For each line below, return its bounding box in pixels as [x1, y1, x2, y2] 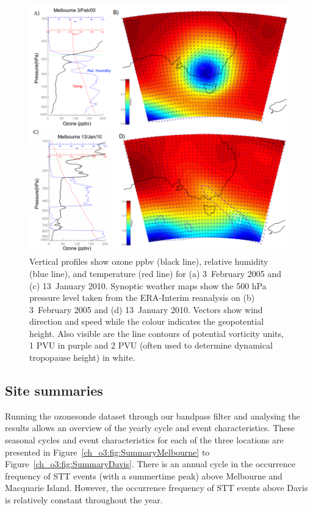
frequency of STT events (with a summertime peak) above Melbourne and [5, 469, 282, 482]
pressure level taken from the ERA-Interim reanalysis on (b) [29, 291, 255, 304]
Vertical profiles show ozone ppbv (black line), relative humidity [29, 255, 268, 268]
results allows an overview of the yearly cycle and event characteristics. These [5, 421, 295, 434]
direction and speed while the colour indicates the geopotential [29, 315, 264, 328]
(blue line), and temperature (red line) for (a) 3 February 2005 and [29, 267, 282, 279]
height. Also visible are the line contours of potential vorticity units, [29, 327, 284, 339]
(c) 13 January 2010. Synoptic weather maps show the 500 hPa [29, 279, 267, 292]
